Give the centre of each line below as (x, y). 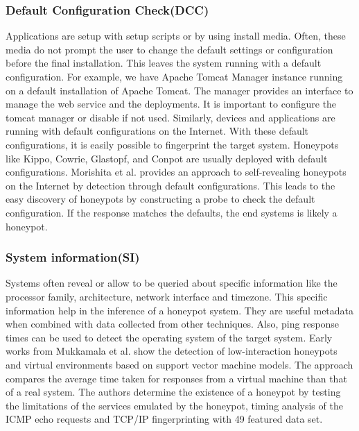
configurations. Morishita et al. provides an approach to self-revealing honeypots (176, 172)
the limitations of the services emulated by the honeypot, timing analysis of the (174, 405)
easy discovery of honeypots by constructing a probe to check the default (160, 199)
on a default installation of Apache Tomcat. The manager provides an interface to (179, 90)
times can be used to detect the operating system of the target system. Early (169, 337)
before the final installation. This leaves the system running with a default (164, 63)
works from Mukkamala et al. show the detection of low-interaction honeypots (172, 351)
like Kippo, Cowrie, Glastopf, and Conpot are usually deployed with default (167, 158)
